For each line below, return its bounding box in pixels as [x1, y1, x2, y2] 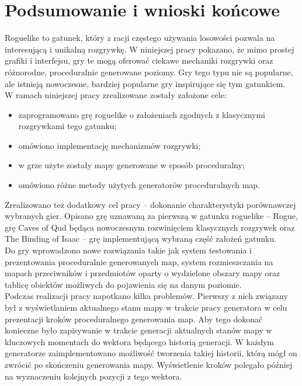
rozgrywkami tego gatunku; [18, 120, 117, 132]
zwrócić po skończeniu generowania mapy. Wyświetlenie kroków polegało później [5, 358, 293, 370]
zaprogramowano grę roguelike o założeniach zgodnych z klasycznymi [18, 108, 265, 120]
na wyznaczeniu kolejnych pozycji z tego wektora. [5, 370, 182, 382]
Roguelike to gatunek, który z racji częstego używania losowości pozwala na [5, 32, 275, 44]
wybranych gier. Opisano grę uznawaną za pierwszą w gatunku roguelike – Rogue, [5, 210, 298, 222]
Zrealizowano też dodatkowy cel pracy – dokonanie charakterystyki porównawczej [5, 198, 296, 210]
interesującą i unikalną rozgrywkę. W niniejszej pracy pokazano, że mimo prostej [5, 43, 294, 55]
